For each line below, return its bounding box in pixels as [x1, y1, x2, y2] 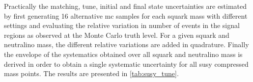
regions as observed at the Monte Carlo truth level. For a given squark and [4, 29, 229, 40]
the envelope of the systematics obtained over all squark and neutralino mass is [4, 49, 243, 59]
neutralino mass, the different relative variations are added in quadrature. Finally [4, 39, 249, 50]
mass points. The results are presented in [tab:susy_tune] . [4, 68, 179, 79]
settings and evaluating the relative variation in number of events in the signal [4, 20, 240, 30]
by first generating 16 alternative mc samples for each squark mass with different [4, 10, 248, 21]
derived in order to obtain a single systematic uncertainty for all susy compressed [4, 58, 249, 69]
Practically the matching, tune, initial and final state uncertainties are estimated [4, 1, 247, 11]
